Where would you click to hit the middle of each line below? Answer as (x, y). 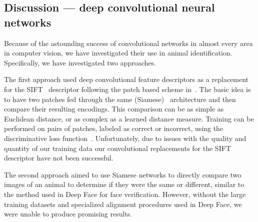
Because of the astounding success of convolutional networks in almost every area (128, 43)
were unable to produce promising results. (68, 214)
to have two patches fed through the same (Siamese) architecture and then (120, 99)
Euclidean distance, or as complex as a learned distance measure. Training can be (129, 118)
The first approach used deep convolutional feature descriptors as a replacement (126, 79)
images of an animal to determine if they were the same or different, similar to (124, 184)
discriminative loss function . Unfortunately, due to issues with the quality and (125, 138)
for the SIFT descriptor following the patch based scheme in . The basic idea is (127, 89)
